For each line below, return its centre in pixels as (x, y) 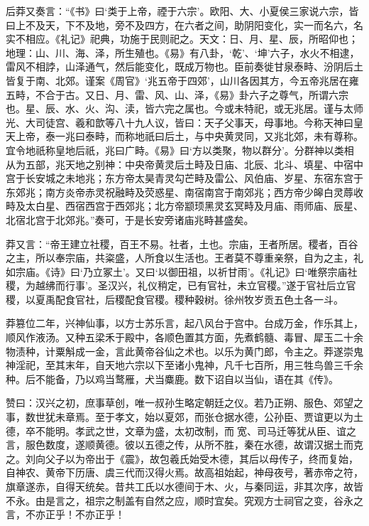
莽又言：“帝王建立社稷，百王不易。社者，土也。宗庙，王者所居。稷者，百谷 (182, 243)
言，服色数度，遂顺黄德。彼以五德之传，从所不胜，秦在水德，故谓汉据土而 (180, 445)
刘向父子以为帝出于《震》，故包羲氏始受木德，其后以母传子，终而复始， (192, 458)
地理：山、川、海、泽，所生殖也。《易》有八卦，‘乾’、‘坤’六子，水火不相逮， (183, 52)
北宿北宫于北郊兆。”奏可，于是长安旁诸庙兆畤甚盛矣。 (130, 219)
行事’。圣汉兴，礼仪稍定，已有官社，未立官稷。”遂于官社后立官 (210, 285)
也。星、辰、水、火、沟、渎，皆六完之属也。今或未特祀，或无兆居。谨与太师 (184, 108)
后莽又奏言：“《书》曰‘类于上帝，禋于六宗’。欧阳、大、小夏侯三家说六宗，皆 (182, 11)
